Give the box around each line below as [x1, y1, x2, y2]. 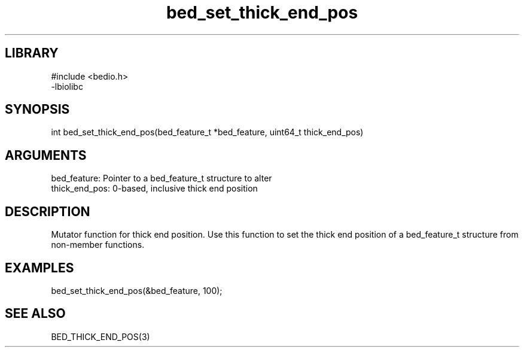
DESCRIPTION [5, 204, 90, 219]
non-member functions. [51, 239, 145, 250]
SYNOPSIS [5, 102, 70, 117]
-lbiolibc [51, 81, 83, 92]
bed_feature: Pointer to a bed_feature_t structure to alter [51, 173, 272, 184]
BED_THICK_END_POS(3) [51, 331, 150, 342]
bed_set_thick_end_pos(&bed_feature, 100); [51, 285, 223, 296]
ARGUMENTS [5, 147, 87, 163]
